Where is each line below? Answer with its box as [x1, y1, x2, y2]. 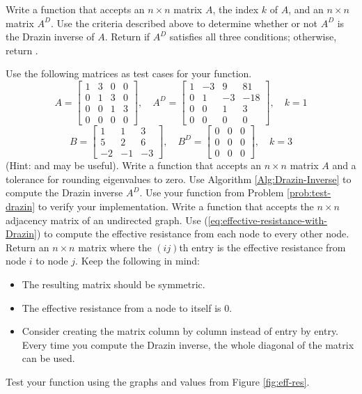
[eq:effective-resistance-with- [207, 212, 327, 227]
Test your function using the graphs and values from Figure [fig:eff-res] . [6, 374, 310, 388]
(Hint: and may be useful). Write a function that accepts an [6, 158, 261, 173]
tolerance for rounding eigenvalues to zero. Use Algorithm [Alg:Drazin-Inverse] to [6, 171, 352, 186]
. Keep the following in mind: [75, 253, 200, 268]
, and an [288, 2, 324, 16]
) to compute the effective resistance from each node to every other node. [36, 226, 349, 241]
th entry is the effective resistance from [179, 239, 346, 254]
